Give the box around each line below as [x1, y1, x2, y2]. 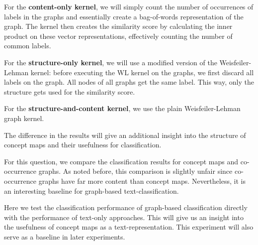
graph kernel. [4, 113, 44, 123]
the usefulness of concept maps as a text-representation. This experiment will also [4, 222, 254, 232]
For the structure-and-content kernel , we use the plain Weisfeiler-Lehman [4, 103, 241, 114]
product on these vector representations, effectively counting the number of [4, 30, 233, 41]
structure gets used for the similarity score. [4, 86, 135, 97]
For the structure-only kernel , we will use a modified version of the [4, 57, 217, 67]
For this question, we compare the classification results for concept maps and [4, 156, 239, 166]
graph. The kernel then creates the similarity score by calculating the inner [4, 21, 233, 31]
